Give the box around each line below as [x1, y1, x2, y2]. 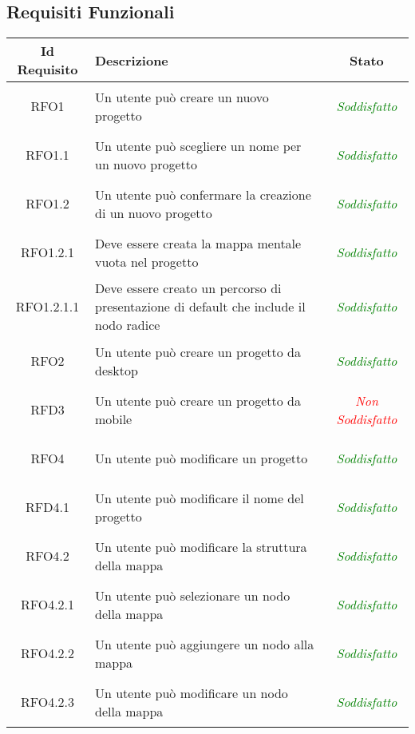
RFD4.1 [26, 498, 69, 517]
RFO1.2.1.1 [15, 297, 80, 316]
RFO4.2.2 [20, 644, 75, 663]
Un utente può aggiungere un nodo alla [94, 634, 314, 653]
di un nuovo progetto [94, 203, 212, 222]
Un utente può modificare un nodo [94, 683, 288, 702]
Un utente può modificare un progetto [94, 449, 308, 468]
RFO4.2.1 [20, 595, 75, 614]
